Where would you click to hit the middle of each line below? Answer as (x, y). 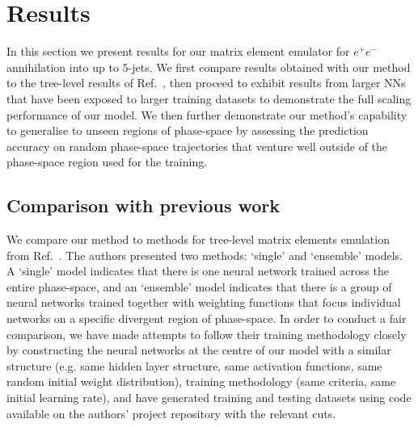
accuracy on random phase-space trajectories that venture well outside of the (197, 146)
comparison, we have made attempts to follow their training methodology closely (207, 334)
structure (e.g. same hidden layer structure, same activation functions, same (194, 365)
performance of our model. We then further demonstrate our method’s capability (207, 114)
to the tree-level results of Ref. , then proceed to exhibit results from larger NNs (206, 83)
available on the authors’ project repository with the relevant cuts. (171, 413)
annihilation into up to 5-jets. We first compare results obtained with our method (209, 67)
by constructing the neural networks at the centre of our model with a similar (199, 350)
